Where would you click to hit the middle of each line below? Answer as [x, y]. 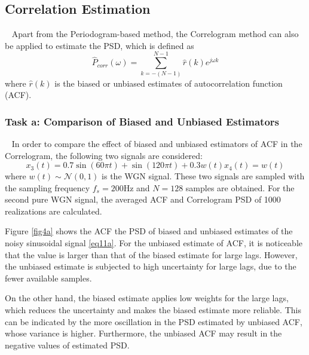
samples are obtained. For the [240, 187]
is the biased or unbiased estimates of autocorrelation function [169, 83]
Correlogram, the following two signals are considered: [104, 155]
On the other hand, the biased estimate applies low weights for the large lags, [147, 298]
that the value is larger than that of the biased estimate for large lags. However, [151, 254]
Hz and [137, 187]
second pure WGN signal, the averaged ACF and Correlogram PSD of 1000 [143, 199]
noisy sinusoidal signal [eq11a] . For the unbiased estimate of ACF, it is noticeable [154, 243]
